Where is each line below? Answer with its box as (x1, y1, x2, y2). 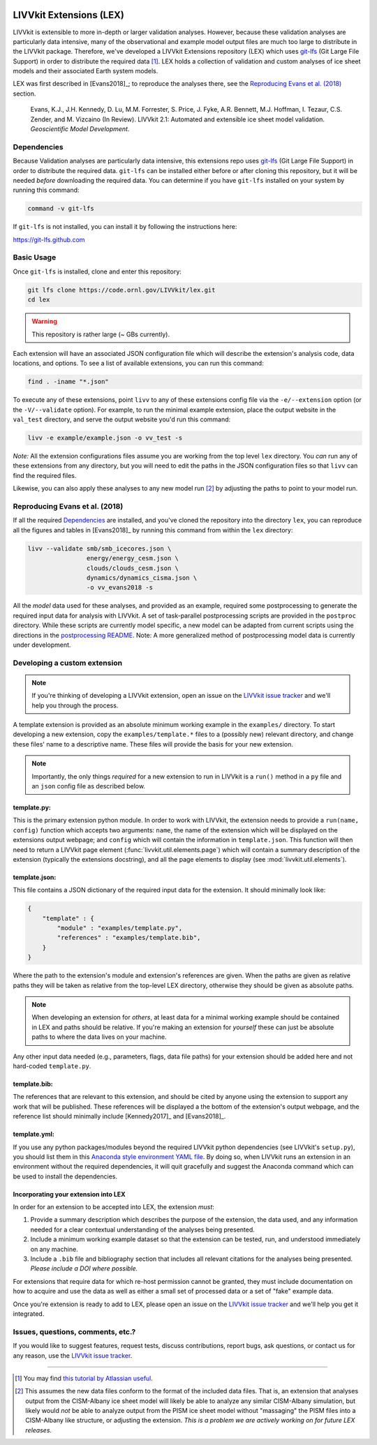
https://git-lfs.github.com (13, 235, 85, 244)
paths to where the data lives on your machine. (31, 1033, 167, 1041)
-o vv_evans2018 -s (86, 583, 154, 592)
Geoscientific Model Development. (30, 125, 130, 133)
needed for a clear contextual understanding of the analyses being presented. (30, 1225, 255, 1234)
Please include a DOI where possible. (30, 1264, 138, 1273)
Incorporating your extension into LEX (13, 1190, 126, 1198)
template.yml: (13, 1130, 55, 1139)
